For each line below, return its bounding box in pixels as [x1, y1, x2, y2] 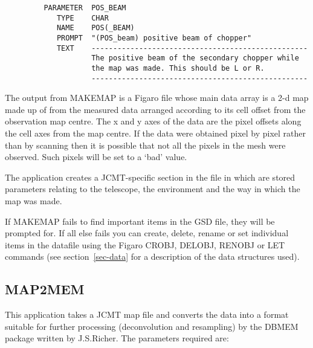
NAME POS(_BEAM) [56, 24, 135, 33]
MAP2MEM [5, 280, 85, 298]
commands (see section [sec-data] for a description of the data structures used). [5, 250, 300, 263]
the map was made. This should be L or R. [91, 63, 265, 72]
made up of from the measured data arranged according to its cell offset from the [5, 103, 306, 115]
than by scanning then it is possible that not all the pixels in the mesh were [5, 138, 286, 151]
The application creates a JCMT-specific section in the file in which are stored [5, 170, 295, 183]
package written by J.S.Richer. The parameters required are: [5, 332, 229, 344]
